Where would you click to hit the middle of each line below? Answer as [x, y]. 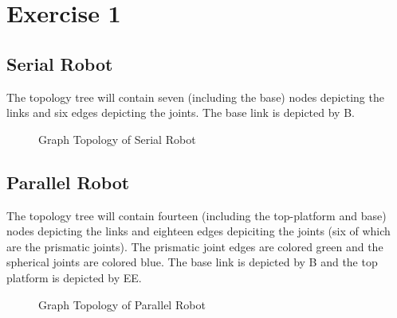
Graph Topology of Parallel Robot [122, 304]
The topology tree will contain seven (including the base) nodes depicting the [195, 97]
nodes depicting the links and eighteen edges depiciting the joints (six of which [198, 231]
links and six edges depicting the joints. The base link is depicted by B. [181, 112]
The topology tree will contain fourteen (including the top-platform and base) [197, 215]
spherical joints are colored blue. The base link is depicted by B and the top [192, 262]
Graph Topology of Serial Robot [117, 139]
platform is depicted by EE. [74, 277]
